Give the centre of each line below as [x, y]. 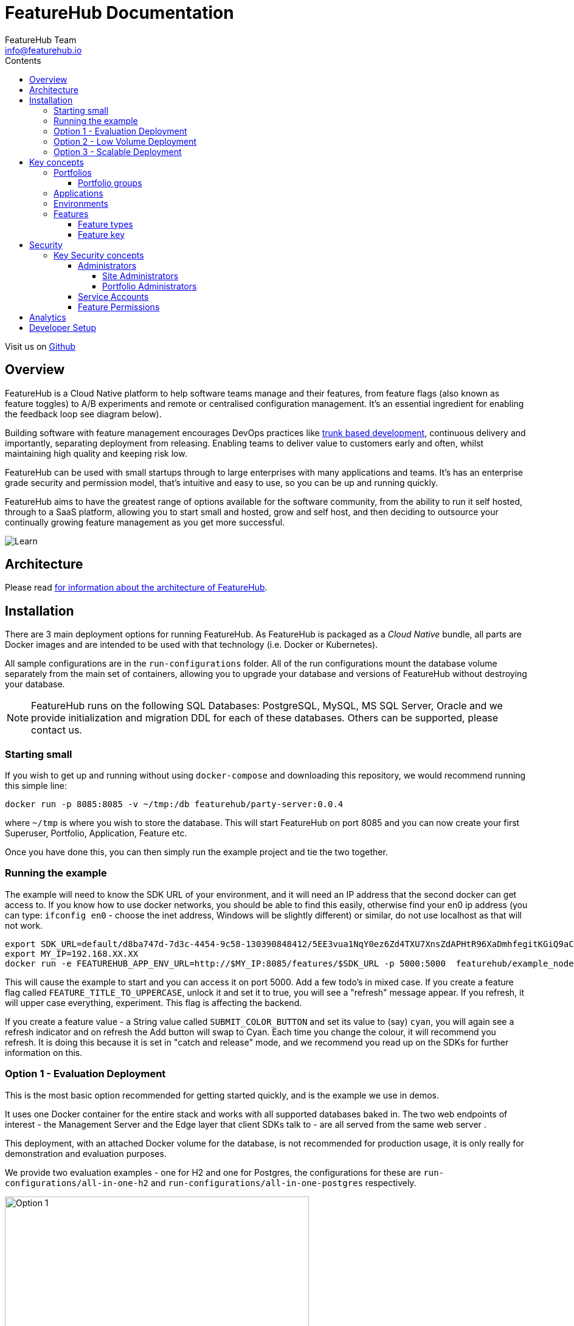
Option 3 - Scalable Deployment [118, 151]
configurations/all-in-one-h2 [77, 1183]
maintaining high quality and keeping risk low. [96, 453]
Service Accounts [113, 296]
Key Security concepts [99, 255]
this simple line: [36, 786]
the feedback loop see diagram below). [83, 414]
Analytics [48, 317]
